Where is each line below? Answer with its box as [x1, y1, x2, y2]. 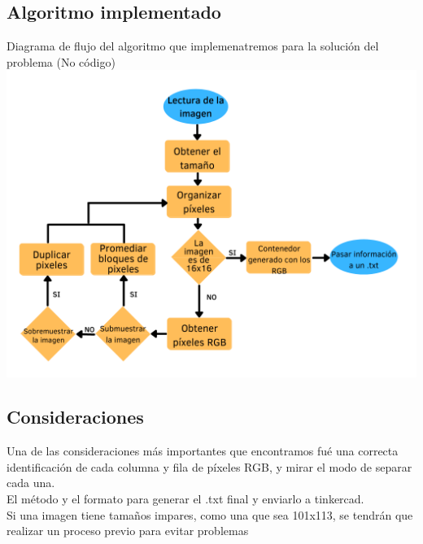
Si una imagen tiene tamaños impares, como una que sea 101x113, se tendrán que [7, 506, 413, 523]
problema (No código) [7, 53, 116, 70]
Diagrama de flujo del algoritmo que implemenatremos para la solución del [7, 37, 379, 54]
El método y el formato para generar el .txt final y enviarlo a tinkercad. [7, 490, 364, 507]
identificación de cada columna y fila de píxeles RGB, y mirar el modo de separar [7, 458, 412, 475]
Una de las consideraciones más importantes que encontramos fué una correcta [7, 442, 399, 459]
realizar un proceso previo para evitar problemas [7, 522, 249, 539]
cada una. [7, 474, 55, 491]
